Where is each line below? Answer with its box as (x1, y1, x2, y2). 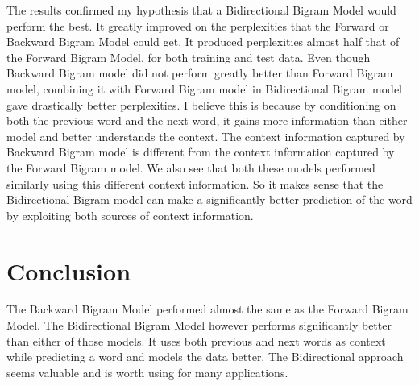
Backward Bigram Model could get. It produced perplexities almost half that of (6, 33, 400, 50)
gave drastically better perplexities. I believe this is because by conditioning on (6, 96, 396, 113)
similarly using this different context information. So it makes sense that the (6, 175, 384, 192)
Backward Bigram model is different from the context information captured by (6, 143, 395, 160)
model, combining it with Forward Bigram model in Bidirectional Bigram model (6, 80, 402, 97)
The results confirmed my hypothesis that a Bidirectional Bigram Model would (6, 2, 396, 18)
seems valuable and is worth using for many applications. (6, 363, 288, 380)
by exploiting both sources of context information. (6, 206, 254, 223)
